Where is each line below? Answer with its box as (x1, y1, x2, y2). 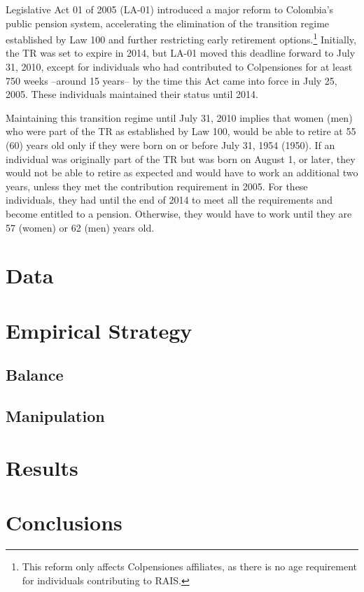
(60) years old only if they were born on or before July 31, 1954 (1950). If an (6, 138, 335, 152)
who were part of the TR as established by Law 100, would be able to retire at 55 (6, 124, 356, 139)
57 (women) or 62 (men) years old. (6, 220, 155, 234)
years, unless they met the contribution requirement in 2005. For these (6, 178, 308, 193)
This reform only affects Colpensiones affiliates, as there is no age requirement (22, 558, 358, 573)
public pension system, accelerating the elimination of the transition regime (6, 15, 330, 30)
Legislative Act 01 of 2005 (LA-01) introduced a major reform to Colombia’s (6, 2, 334, 16)
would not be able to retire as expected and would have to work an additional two (6, 165, 358, 180)
